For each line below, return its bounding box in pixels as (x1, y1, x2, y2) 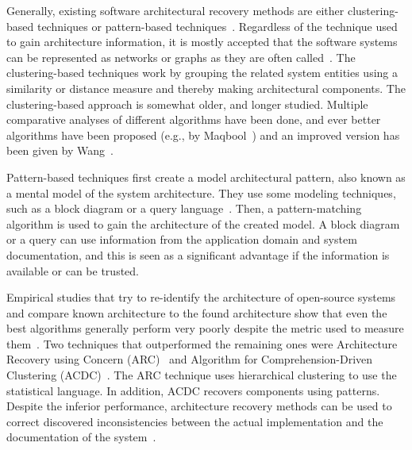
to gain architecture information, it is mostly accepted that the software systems (6, 33, 398, 50)
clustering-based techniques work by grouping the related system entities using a (6, 64, 399, 81)
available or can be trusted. (6, 262, 139, 279)
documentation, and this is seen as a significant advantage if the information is (6, 246, 390, 263)
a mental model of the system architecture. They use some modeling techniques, (6, 184, 396, 201)
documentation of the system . (6, 429, 156, 445)
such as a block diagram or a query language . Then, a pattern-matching (6, 200, 362, 217)
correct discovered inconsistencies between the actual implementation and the (6, 413, 383, 429)
